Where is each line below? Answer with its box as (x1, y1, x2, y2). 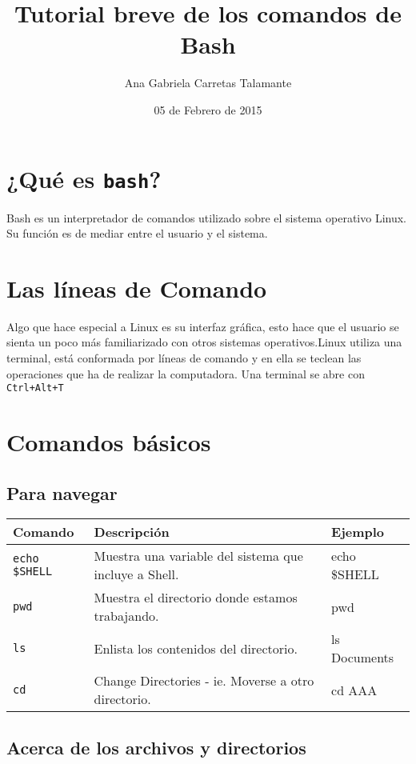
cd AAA (331, 680, 378, 699)
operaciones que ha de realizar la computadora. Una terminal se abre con (6, 365, 365, 382)
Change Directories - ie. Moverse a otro (94, 671, 314, 690)
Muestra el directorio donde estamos (94, 588, 298, 607)
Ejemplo (331, 522, 385, 542)
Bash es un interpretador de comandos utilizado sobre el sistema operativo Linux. (6, 209, 406, 226)
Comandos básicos (6, 426, 211, 458)
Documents (331, 648, 394, 667)
